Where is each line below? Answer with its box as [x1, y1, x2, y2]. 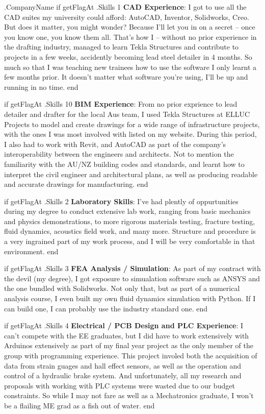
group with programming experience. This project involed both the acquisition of [4, 350, 257, 360]
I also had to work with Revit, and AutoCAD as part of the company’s [4, 138, 226, 149]
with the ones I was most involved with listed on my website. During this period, [4, 129, 257, 139]
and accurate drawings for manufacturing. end [4, 179, 148, 189]
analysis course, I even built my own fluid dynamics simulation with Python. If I [4, 293, 256, 304]
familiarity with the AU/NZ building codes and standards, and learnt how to [4, 158, 245, 169]
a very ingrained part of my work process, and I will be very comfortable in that [4, 236, 255, 247]
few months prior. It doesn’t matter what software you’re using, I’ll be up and [4, 71, 248, 82]
